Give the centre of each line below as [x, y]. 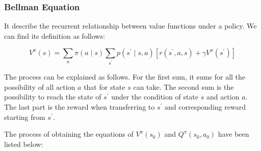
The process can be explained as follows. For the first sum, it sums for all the [125, 77]
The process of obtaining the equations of [69, 134]
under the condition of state [155, 97]
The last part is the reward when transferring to [80, 107]
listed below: [24, 144]
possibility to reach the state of [53, 97]
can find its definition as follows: [55, 35]
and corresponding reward [205, 107]
